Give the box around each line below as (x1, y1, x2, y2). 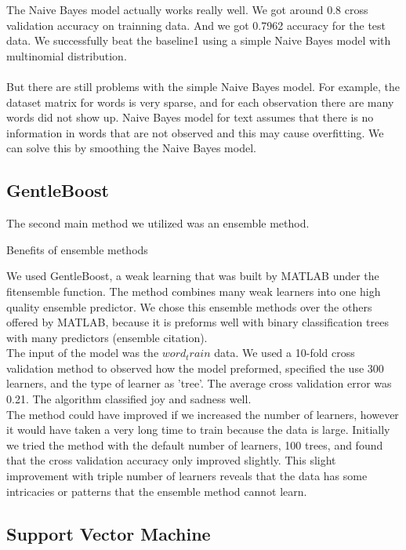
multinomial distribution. (6, 47, 127, 64)
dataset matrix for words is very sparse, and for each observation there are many (6, 93, 394, 110)
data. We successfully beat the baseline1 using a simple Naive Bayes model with (6, 32, 391, 49)
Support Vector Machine (6, 521, 211, 545)
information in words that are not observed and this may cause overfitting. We (6, 124, 384, 140)
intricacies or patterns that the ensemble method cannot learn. (6, 483, 307, 499)
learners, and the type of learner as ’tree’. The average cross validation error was (6, 375, 392, 392)
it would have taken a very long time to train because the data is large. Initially (6, 421, 390, 438)
